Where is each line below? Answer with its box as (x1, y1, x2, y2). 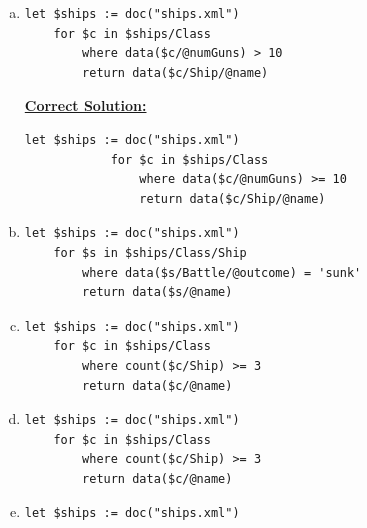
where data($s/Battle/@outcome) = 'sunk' (82, 265, 362, 280)
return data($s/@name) (82, 285, 233, 300)
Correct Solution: (24, 95, 147, 116)
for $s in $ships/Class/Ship (53, 245, 247, 260)
